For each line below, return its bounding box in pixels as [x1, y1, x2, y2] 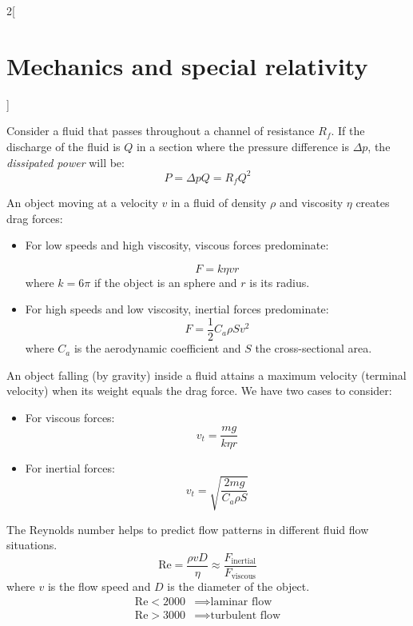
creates [355, 194, 390, 211]
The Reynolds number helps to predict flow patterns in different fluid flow [6, 520, 369, 537]
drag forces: [6, 209, 63, 226]
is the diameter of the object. [167, 578, 310, 595]
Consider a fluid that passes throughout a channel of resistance [6, 122, 315, 139]
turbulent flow [210, 610, 281, 621]
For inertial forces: [25, 459, 115, 476]
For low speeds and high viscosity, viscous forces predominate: [25, 237, 329, 253]
